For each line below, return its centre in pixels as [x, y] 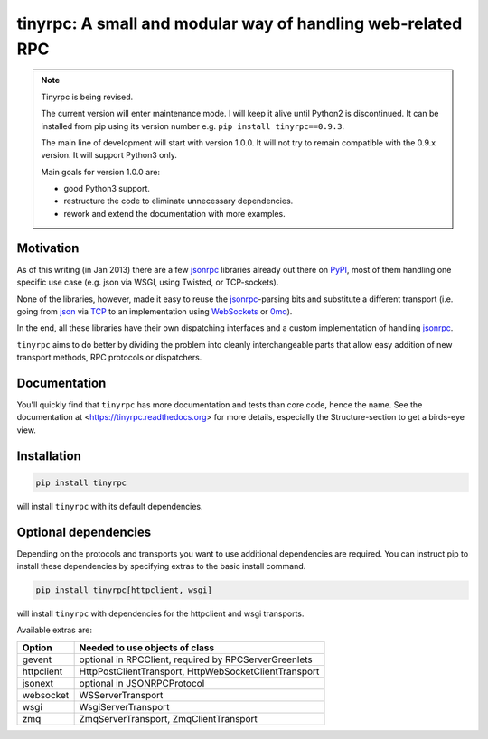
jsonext [38, 683]
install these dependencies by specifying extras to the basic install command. [161, 566]
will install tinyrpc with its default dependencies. [110, 506]
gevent [37, 659]
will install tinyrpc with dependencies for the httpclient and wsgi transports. [160, 613]
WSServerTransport [121, 695]
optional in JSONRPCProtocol [142, 683]
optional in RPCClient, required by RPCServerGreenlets [196, 659]
